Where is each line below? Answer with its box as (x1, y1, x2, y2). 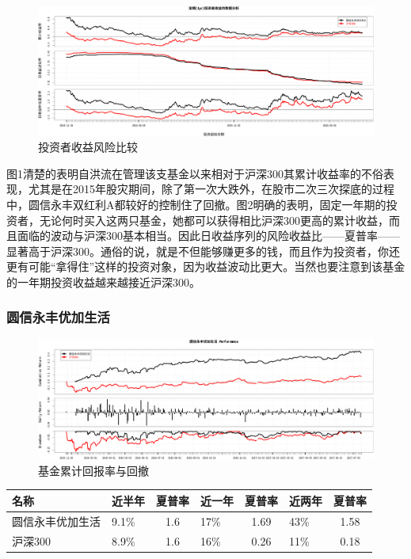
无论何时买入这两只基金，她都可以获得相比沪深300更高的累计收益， (39, 211, 389, 228)
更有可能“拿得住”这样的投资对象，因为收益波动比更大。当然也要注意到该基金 (6, 258, 405, 275)
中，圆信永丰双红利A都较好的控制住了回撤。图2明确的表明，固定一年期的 (6, 196, 386, 212)
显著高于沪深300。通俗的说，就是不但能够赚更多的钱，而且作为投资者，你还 (6, 242, 400, 259)
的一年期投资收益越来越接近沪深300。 (6, 273, 200, 290)
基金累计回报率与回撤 (38, 462, 149, 478)
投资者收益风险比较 (38, 139, 138, 155)
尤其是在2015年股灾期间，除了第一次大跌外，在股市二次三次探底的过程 (28, 181, 394, 197)
